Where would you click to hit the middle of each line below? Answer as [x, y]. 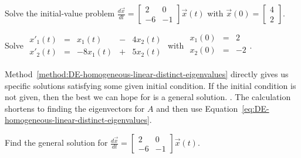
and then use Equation [197, 108]
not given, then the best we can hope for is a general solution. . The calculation [148, 97]
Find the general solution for [56, 142]
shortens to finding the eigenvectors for [75, 108]
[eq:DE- [256, 108]
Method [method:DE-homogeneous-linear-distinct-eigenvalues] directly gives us [147, 74]
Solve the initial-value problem [60, 13]
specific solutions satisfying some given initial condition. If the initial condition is [150, 85]
